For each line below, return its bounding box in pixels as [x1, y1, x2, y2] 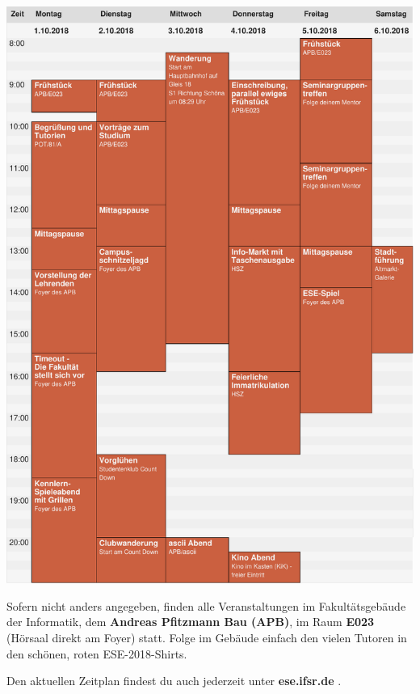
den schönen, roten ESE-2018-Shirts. [6, 645, 187, 662]
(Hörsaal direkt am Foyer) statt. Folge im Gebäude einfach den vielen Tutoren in [6, 628, 407, 645]
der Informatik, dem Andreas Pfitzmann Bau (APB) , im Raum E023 [6, 613, 375, 630]
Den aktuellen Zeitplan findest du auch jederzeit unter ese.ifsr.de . [6, 672, 342, 689]
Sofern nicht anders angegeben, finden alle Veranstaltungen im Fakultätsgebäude [6, 597, 406, 614]
